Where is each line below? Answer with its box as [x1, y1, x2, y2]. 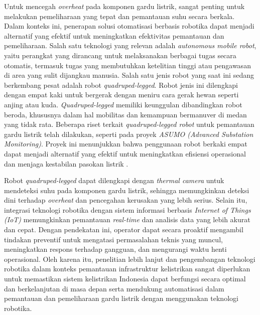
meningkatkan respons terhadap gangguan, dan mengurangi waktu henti [4, 244, 227, 254]
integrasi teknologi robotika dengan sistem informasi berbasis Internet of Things [4, 204, 251, 215]
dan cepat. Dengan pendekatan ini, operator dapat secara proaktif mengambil [4, 224, 243, 235]
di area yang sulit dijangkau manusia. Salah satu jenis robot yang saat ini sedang [4, 70, 254, 80]
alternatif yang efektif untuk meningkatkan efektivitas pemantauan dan [4, 30, 224, 41]
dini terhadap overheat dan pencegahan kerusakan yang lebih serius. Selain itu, [4, 195, 247, 205]
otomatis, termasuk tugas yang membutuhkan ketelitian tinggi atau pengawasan [4, 60, 251, 70]
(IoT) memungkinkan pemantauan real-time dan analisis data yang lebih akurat [4, 214, 250, 225]
